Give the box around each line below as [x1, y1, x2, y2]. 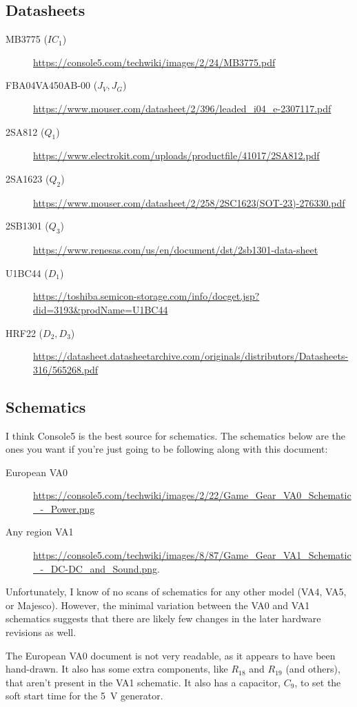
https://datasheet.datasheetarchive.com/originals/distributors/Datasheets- [33, 349, 349, 363]
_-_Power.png [33, 501, 95, 515]
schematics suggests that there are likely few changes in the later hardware [6, 611, 321, 626]
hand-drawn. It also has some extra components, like [6, 662, 228, 676]
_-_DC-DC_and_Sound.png [33, 561, 158, 575]
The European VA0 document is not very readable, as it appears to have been [6, 648, 336, 662]
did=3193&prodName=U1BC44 [33, 302, 168, 316]
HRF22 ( [6, 325, 43, 340]
